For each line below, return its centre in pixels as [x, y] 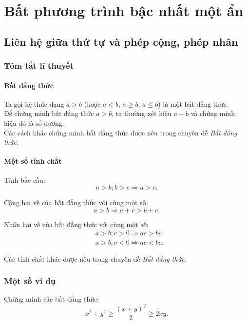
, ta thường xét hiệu [142, 113]
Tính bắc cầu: [25, 180]
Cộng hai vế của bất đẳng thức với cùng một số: [76, 202]
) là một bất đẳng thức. [193, 104]
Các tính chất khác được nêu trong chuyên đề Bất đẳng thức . [95, 259]
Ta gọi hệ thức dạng [34, 104]
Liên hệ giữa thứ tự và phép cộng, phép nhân [121, 41]
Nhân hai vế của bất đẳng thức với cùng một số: [76, 224]
